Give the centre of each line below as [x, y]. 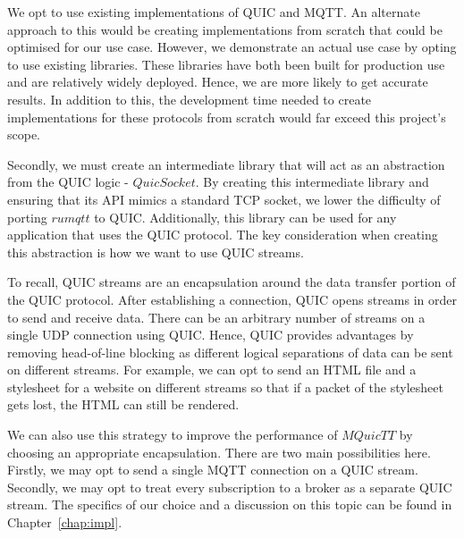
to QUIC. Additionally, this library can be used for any [245, 217]
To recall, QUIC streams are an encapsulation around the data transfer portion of [232, 282]
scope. [24, 134]
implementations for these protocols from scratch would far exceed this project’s [227, 117]
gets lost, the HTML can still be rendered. [123, 404]
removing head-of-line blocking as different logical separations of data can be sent [230, 352]
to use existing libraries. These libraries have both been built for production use [226, 64]
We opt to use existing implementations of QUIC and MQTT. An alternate [214, 12]
